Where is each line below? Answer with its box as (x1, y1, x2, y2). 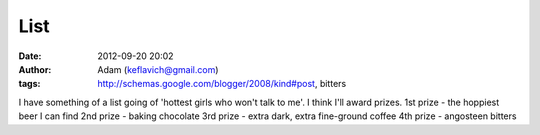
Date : (18, 50, 42, 62)
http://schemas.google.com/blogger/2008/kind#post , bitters (97, 78, 347, 90)
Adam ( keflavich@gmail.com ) (97, 63, 219, 75)
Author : (18, 63, 52, 75)
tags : (18, 78, 41, 90)
